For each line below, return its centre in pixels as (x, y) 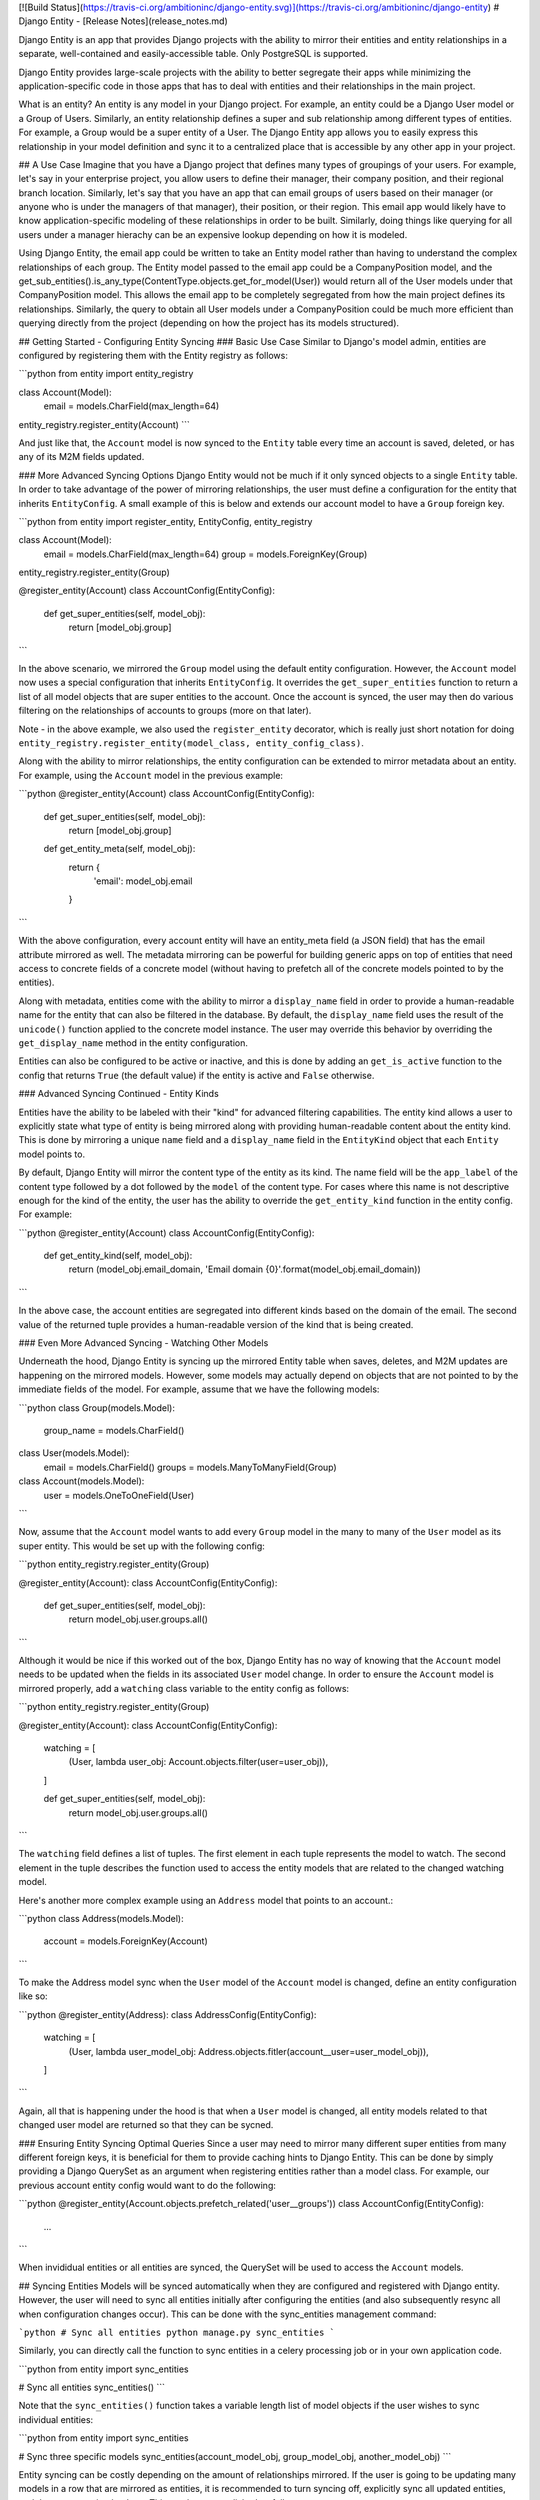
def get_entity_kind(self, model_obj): (118, 1256)
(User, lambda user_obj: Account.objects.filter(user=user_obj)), (198, 1762)
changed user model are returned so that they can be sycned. (146, 2125)
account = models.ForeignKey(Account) (126, 1941)
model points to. (51, 1154)
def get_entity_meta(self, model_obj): (119, 849)
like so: (33, 1996)
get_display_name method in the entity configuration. (133, 1043)
